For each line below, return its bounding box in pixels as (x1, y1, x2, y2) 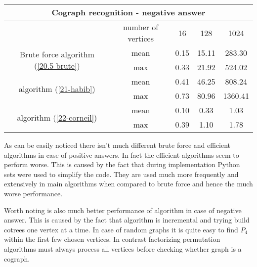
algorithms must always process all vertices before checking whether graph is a (4, 243, 242, 254)
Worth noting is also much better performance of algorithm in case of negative (4, 205, 242, 215)
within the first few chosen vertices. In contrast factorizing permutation (4, 234, 220, 244)
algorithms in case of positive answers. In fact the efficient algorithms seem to (4, 149, 239, 160)
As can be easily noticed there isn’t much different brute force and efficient (4, 140, 231, 150)
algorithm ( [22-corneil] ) (17, 111, 97, 123)
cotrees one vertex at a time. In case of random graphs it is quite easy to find (4, 224, 238, 234)
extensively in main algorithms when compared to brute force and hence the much (4, 178, 253, 189)
